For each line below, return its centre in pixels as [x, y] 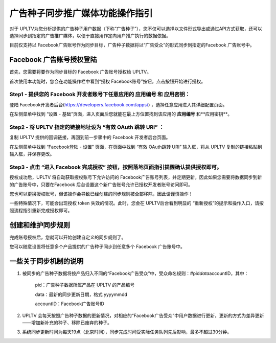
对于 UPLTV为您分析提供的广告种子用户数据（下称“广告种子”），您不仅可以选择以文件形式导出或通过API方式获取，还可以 [136, 29]
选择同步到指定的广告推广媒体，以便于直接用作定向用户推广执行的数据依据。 [90, 35]
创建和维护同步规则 [40, 225]
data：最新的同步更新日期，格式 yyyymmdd [81, 294]
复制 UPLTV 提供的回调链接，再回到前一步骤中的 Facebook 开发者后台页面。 [90, 138]
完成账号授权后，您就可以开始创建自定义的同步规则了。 [68, 237]
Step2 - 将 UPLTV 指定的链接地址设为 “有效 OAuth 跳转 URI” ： [87, 127]
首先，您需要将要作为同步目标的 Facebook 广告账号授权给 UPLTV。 [80, 72]
